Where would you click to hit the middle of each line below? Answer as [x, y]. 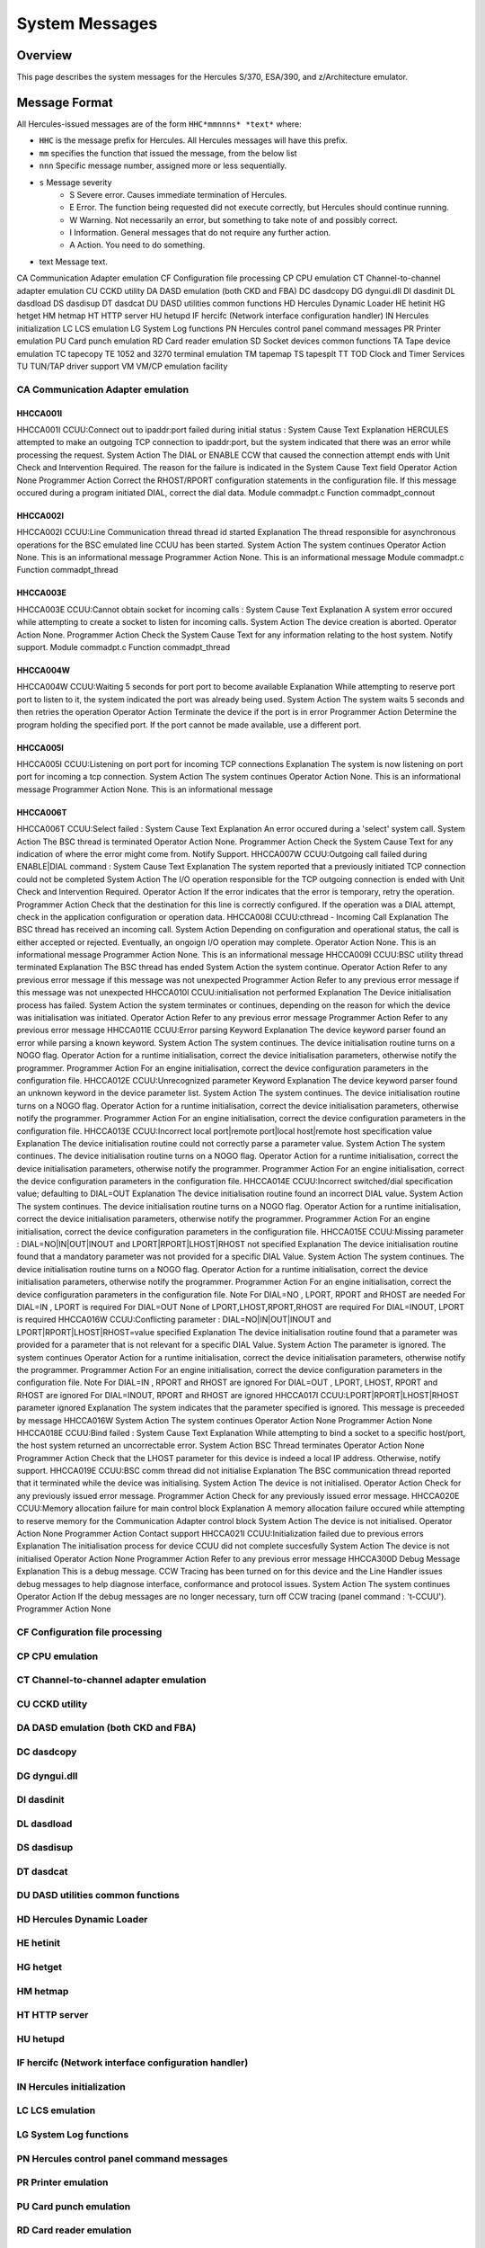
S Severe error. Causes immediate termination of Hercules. [178, 194]
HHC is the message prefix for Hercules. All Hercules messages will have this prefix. [193, 140]
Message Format [65, 102]
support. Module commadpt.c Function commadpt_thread [123, 647]
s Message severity [75, 182]
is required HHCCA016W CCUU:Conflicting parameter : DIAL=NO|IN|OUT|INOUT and [174, 1320]
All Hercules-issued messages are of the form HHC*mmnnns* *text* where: [159, 124]
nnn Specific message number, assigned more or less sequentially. [163, 165]
